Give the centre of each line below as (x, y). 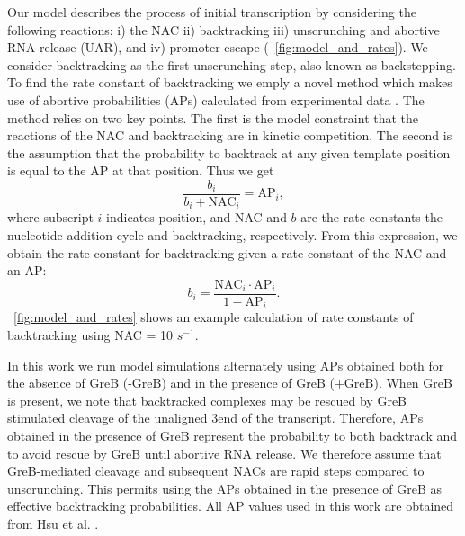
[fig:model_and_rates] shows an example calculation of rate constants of (214, 317)
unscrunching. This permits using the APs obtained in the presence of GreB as (225, 488)
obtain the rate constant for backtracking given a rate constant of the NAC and (227, 252)
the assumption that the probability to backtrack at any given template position (229, 152)
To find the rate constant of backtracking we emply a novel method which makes (230, 82)
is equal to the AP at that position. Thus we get (141, 170)
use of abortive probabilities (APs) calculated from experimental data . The (216, 99)
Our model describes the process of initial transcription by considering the (212, 12)
